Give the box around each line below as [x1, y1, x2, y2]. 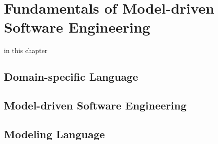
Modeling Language [4, 126, 105, 141]
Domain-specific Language [4, 69, 138, 84]
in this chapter [4, 45, 48, 55]
